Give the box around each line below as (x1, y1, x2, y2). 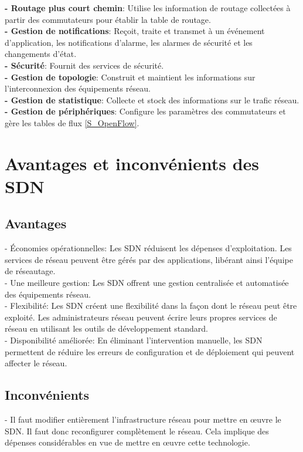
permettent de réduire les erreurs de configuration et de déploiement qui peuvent (5, 345, 295, 357)
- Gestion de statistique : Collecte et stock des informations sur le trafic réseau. (5, 93, 299, 106)
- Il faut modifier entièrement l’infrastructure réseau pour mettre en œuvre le (5, 413, 281, 426)
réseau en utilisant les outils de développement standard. (5, 322, 208, 335)
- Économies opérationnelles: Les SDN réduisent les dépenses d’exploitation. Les (5, 242, 292, 254)
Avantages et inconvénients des (5, 151, 260, 175)
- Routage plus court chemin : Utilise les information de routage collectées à (5, 2, 291, 14)
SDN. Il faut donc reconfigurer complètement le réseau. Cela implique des (5, 424, 269, 437)
